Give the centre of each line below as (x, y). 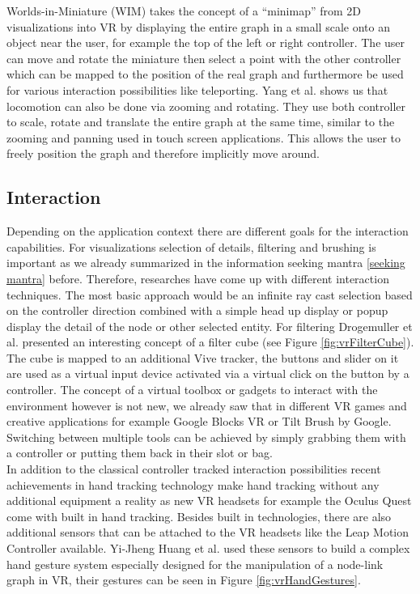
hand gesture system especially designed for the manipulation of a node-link (195, 564)
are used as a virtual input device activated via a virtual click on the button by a (208, 373)
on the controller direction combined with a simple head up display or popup (197, 310)
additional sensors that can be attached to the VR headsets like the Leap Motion (208, 532)
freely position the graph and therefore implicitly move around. (163, 153)
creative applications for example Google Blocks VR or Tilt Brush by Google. (199, 421)
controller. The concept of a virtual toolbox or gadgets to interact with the (192, 390)
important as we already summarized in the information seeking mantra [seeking (206, 263)
